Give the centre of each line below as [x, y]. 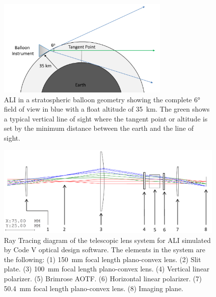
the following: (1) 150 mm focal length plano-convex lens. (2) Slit [103, 259]
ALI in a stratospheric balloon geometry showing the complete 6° [102, 99]
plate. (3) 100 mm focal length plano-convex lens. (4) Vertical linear [107, 269]
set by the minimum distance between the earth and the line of [99, 128]
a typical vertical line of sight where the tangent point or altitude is [106, 118]
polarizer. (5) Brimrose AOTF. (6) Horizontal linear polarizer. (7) [103, 278]
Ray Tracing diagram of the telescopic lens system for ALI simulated [108, 240]
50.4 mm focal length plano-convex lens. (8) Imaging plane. [94, 288]
